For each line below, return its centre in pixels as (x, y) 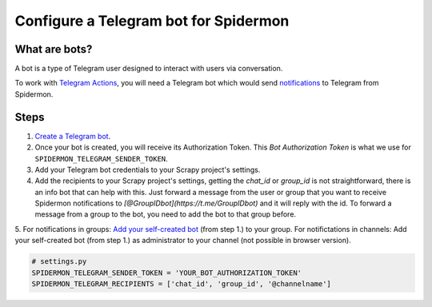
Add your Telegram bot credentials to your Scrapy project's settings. (148, 169)
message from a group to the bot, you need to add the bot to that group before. (165, 214)
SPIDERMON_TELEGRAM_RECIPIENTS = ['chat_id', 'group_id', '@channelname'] (182, 284)
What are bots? (54, 49)
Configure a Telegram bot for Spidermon (152, 21)
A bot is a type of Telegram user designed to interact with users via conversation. (149, 69)
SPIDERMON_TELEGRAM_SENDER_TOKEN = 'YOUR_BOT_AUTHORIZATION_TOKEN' (167, 273)
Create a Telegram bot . (73, 136)
